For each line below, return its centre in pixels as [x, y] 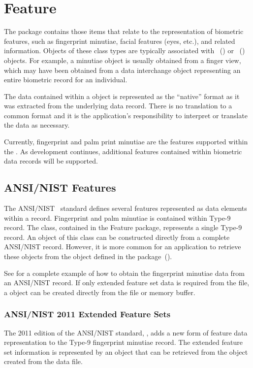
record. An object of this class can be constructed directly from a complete [117, 237]
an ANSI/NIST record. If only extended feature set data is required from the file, [127, 283]
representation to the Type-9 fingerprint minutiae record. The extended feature [123, 342]
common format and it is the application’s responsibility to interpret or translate [126, 115]
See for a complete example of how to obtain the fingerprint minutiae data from [124, 273]
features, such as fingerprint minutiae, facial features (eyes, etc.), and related [120, 41]
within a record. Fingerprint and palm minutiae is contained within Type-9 [117, 217]
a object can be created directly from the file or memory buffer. [100, 292]
